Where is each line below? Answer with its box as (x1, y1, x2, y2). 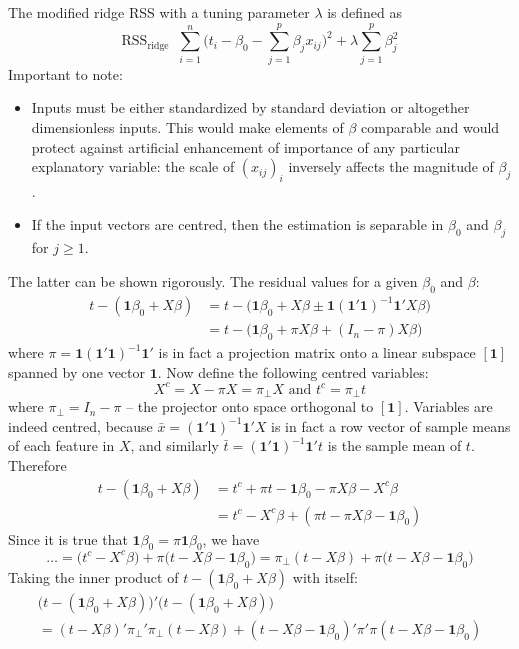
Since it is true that (8, 528, 128, 549)
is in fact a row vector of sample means (271, 415, 511, 436)
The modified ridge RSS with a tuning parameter (8, 2, 310, 22)
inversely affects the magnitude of (288, 156, 494, 177)
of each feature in (8, 435, 115, 456)
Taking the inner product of (8, 566, 179, 587)
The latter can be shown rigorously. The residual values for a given (8, 270, 418, 291)
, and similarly (130, 435, 219, 456)
